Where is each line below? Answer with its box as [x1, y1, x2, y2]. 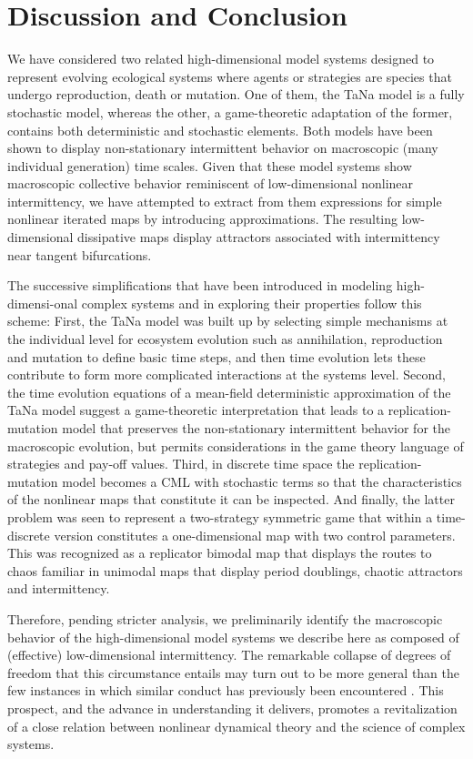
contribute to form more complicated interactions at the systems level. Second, [7, 365, 446, 384]
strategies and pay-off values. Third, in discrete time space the [7, 454, 355, 473]
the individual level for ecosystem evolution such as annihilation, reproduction [7, 329, 443, 349]
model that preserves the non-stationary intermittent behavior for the [62, 419, 450, 437]
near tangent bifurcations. [7, 245, 152, 264]
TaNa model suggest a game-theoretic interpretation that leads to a [7, 400, 385, 420]
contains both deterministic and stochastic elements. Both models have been [7, 120, 433, 139]
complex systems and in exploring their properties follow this [81, 293, 422, 312]
